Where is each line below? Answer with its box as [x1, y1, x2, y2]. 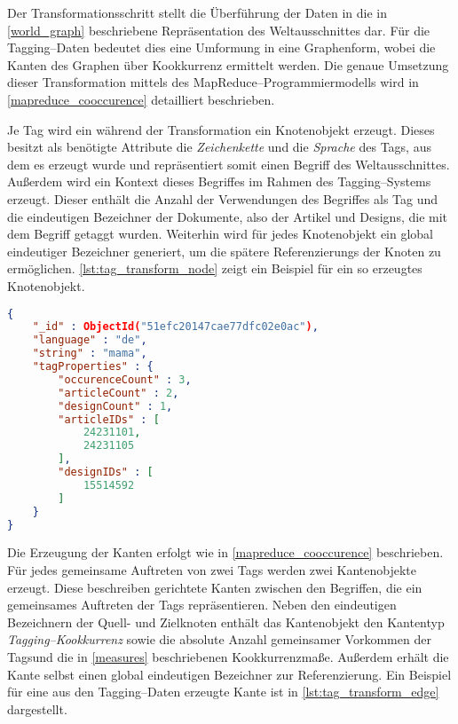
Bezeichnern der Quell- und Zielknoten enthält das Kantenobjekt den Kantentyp [7, 612, 445, 631]
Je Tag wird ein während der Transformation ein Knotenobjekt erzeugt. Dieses [7, 120, 435, 138]
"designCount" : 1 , [58, 399, 173, 413]
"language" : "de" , [32, 334, 147, 347]
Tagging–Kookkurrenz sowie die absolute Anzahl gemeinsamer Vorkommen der [7, 630, 431, 649]
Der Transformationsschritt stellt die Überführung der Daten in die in [7, 4, 388, 21]
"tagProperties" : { [32, 360, 154, 373]
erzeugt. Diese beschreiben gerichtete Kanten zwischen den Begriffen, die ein [7, 578, 422, 596]
